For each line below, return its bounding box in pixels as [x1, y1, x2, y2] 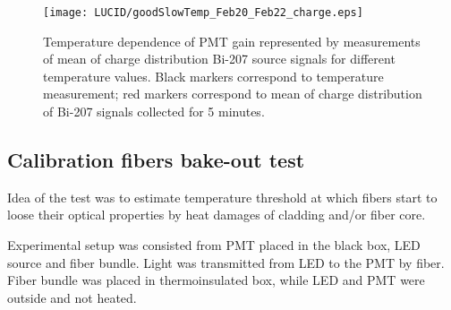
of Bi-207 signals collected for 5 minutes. [43, 102, 265, 121]
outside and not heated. [7, 288, 137, 306]
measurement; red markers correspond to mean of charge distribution [43, 84, 422, 103]
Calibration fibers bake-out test [7, 146, 305, 174]
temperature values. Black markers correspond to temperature [43, 66, 384, 85]
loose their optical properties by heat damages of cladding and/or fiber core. [7, 205, 426, 224]
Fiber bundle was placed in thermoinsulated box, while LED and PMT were [7, 271, 425, 289]
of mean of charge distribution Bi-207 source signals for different [43, 49, 396, 68]
